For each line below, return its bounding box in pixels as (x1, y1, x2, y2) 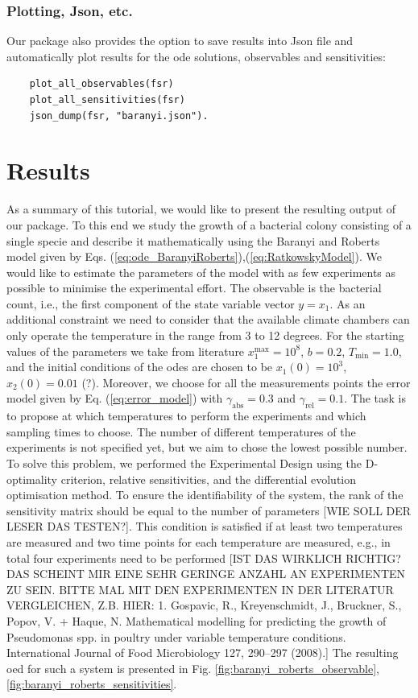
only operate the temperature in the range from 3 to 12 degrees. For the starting (6, 327, 404, 344)
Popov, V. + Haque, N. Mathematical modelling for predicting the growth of (6, 612, 387, 629)
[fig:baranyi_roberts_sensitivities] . (6, 675, 177, 692)
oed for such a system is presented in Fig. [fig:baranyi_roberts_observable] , (6, 659, 380, 676)
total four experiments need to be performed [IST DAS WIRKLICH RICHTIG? (6, 549, 401, 566)
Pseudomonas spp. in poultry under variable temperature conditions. (6, 628, 346, 645)
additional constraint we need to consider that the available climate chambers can (6, 311, 410, 328)
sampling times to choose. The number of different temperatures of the (6, 423, 356, 440)
